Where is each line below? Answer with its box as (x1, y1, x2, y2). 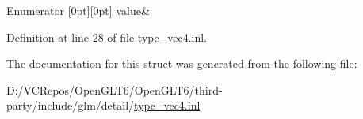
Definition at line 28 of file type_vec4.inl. (6, 28, 207, 45)
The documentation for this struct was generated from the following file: (6, 55, 357, 72)
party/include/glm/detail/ (6, 97, 135, 113)
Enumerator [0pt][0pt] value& (6, 2, 150, 18)
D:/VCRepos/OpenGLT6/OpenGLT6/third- (6, 81, 223, 98)
